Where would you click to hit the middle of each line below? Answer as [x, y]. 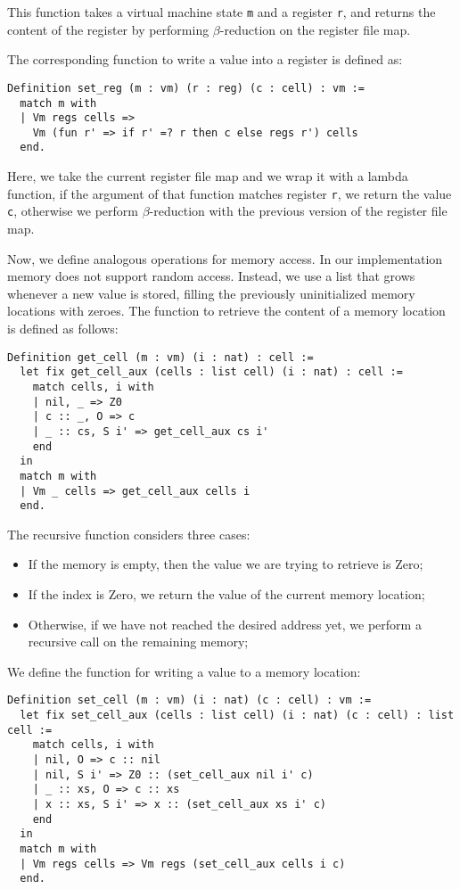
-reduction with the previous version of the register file [298, 211]
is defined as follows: [63, 328]
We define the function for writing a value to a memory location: [184, 671]
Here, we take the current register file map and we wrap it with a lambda [208, 176]
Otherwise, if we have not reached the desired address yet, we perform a [225, 624]
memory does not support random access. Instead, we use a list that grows [211, 276]
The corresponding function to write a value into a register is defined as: [205, 59]
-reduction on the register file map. [315, 29]
